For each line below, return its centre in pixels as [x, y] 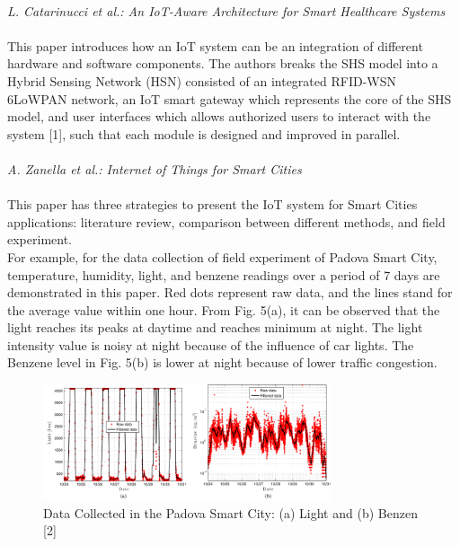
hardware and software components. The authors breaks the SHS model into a [223, 63]
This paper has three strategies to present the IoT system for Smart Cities [212, 204]
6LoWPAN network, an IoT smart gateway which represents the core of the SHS [230, 98]
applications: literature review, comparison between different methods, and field [226, 221]
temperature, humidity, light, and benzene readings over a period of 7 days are [224, 274]
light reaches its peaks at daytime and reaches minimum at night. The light [215, 327]
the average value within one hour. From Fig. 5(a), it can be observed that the [224, 309]
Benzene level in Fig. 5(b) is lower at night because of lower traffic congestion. [222, 362]
